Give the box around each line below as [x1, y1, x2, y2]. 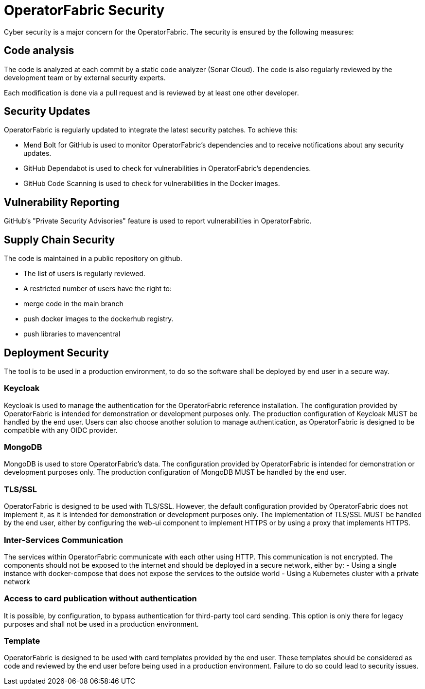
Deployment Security [4, 346, 109, 359]
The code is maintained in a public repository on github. [4, 254, 182, 263]
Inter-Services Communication [4, 535, 123, 545]
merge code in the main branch [23, 299, 124, 308]
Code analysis [4, 44, 74, 57]
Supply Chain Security [4, 233, 115, 246]
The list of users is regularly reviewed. [23, 269, 145, 278]
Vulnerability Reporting [4, 196, 120, 208]
